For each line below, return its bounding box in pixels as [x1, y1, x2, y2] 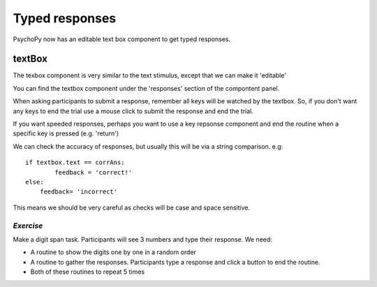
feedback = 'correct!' [54, 168, 133, 176]
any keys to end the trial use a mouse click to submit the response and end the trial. [13, 107, 254, 115]
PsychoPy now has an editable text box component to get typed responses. [13, 35, 230, 43]
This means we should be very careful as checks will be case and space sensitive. [13, 203, 251, 212]
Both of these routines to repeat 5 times [30, 267, 145, 276]
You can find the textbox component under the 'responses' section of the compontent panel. [13, 84, 280, 92]
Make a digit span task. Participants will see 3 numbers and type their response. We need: [13, 235, 272, 244]
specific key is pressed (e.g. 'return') [13, 129, 119, 138]
